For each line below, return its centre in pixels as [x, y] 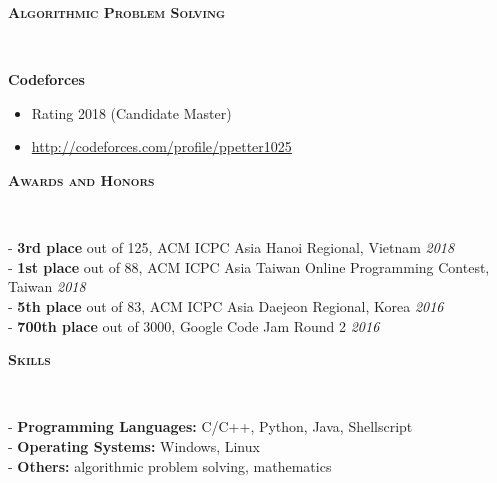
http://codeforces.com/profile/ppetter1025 [161, 146]
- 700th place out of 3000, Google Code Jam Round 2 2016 [194, 325]
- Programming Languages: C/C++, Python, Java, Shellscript [210, 426]
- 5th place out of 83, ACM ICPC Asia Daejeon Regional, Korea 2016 [226, 305]
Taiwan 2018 [47, 286]
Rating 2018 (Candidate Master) [131, 112]
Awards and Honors [81, 179]
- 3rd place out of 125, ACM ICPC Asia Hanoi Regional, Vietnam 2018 [231, 247]
